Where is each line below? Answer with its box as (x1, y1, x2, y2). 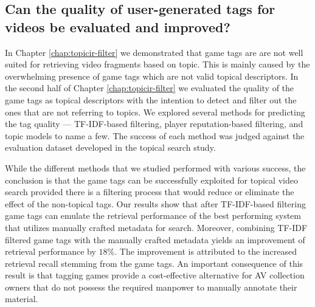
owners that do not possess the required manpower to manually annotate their (5, 280, 297, 293)
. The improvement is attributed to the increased (114, 245, 297, 258)
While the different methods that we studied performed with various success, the (5, 161, 306, 174)
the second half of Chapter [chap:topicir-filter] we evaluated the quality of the (5, 81, 294, 94)
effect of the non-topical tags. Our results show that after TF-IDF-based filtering (5, 197, 306, 210)
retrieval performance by (5, 245, 96, 258)
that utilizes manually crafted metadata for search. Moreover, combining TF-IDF (5, 221, 308, 233)
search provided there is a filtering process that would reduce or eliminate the (5, 185, 294, 198)
